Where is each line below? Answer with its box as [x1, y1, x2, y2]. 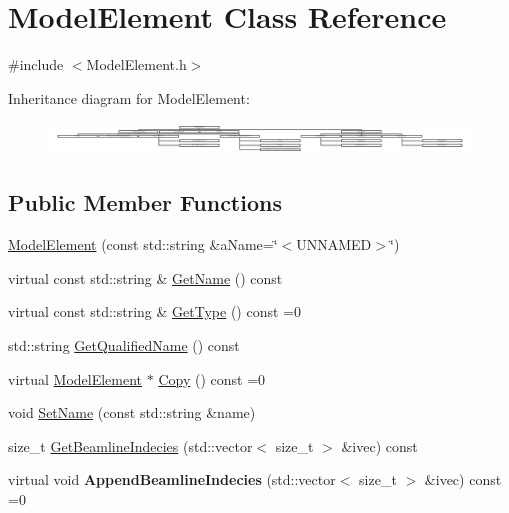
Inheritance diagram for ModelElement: [8, 87, 250, 108]
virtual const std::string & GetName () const [8, 267, 283, 288]
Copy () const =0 [158, 368, 266, 389]
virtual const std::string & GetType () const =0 [8, 301, 301, 322]
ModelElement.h [86, 54, 187, 75]
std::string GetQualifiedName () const [8, 335, 240, 356]
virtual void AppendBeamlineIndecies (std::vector [8, 469, 336, 490]
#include [8, 54, 64, 75]
